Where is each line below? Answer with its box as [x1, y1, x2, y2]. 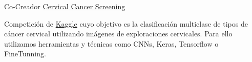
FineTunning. [4, 48, 46, 59]
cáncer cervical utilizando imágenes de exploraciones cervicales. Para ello [4, 28, 233, 39]
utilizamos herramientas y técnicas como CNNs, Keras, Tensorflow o [4, 38, 219, 49]
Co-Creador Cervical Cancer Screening [4, 1, 125, 11]
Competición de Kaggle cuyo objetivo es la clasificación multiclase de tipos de [4, 18, 248, 29]
